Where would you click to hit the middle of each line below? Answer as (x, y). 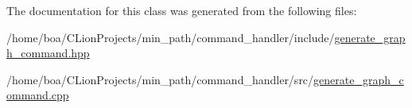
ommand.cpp (38, 95)
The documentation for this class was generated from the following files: (182, 10)
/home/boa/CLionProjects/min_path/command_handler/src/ (160, 79)
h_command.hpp (48, 53)
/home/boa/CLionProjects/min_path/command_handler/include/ (171, 37)
